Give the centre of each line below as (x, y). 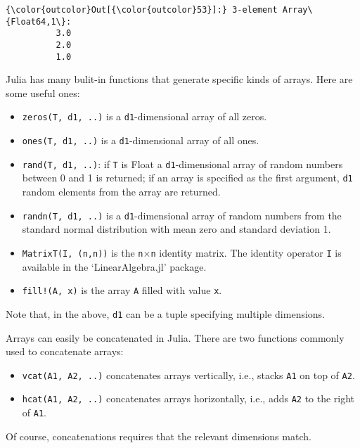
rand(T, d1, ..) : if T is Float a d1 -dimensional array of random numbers (182, 164)
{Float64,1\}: (39, 21)
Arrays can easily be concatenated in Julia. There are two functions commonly (175, 337)
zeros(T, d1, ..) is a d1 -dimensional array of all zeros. (144, 116)
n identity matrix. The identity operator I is (246, 252)
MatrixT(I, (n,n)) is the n (83, 252)
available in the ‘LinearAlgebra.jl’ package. (114, 266)
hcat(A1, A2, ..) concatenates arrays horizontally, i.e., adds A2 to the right (188, 398)
